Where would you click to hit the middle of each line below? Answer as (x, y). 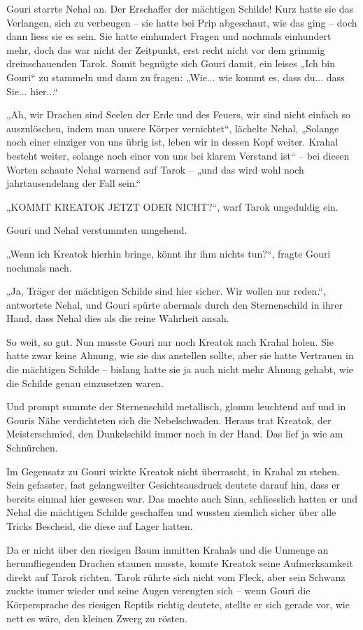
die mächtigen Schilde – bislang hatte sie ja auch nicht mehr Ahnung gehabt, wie (180, 369)
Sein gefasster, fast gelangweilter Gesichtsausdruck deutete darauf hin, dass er (173, 485)
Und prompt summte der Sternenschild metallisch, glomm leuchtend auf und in (176, 406)
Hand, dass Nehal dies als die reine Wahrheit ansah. (118, 318)
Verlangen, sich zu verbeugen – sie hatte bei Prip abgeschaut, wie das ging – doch (182, 22)
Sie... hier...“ (32, 91)
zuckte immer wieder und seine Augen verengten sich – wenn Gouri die (158, 590)
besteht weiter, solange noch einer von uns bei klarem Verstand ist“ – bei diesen (178, 155)
